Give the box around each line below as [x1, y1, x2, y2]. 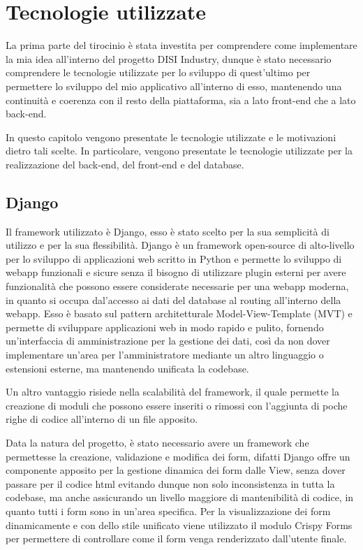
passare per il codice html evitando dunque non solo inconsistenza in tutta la [6, 476, 335, 491]
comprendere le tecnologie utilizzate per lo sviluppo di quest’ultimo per [6, 65, 311, 80]
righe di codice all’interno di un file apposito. [6, 412, 198, 426]
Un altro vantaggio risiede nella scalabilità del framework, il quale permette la [6, 384, 339, 399]
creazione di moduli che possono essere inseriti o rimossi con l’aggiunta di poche [6, 398, 348, 412]
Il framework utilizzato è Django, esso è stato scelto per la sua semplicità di [6, 224, 329, 238]
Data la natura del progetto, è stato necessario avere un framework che [6, 435, 309, 449]
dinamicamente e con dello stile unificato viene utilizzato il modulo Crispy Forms [6, 517, 353, 532]
